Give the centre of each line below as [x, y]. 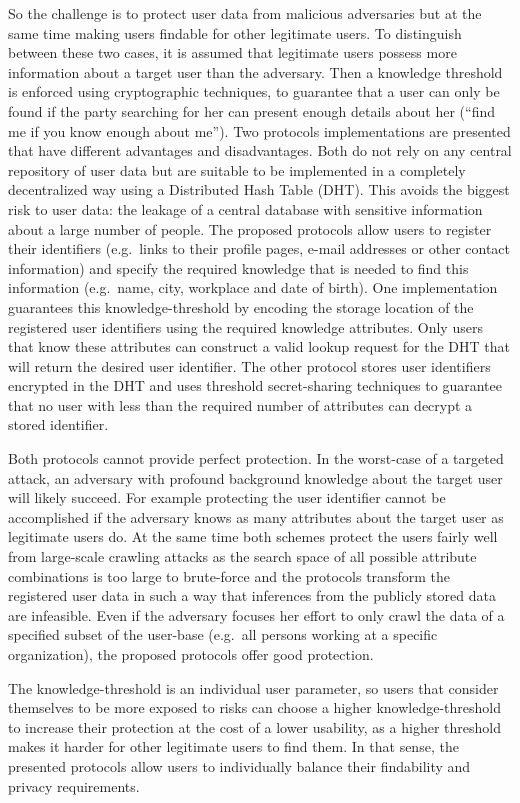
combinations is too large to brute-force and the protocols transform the [229, 575]
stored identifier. [58, 424]
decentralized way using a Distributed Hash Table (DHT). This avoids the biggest [259, 189]
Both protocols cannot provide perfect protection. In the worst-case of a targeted [256, 458]
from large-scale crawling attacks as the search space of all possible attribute [242, 556]
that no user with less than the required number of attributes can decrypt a [240, 404]
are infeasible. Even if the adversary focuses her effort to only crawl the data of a [256, 614]
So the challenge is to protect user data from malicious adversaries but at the [245, 13]
